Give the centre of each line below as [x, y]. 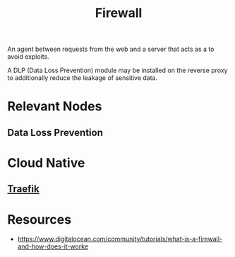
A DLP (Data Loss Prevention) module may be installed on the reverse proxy [117, 70]
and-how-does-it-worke [53, 246]
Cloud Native [46, 162]
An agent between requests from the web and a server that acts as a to [111, 49]
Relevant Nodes [55, 107]
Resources [40, 219]
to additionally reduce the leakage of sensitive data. [82, 78]
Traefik [24, 189]
